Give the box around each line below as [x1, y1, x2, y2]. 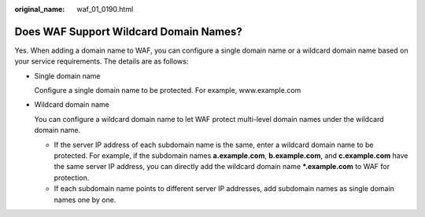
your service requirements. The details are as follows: [14, 57, 189, 66]
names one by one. [54, 195, 116, 204]
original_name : [14, 5, 65, 13]
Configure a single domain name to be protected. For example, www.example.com [34, 86, 301, 95]
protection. [54, 173, 90, 182]
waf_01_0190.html [76, 5, 134, 13]
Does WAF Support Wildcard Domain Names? [14, 24, 243, 39]
